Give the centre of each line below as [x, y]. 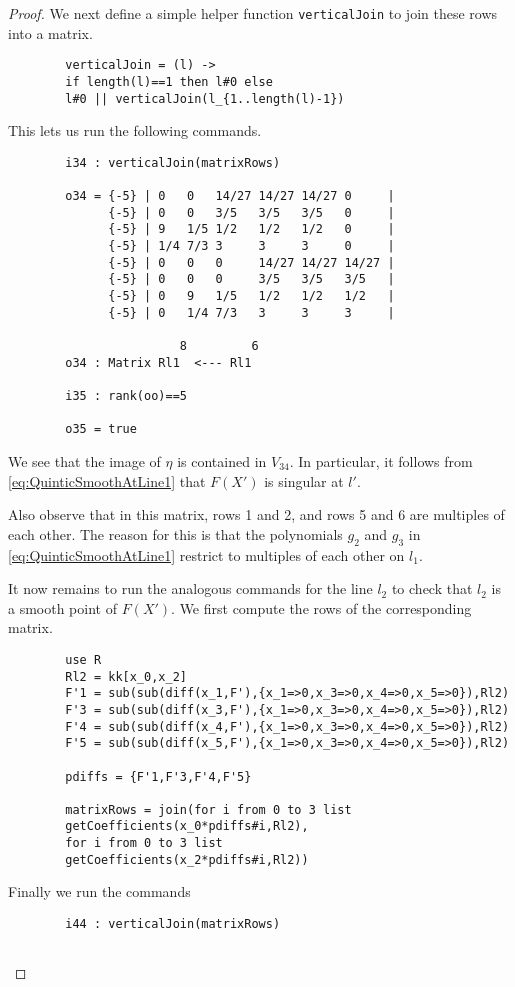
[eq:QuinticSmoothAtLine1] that [107, 480]
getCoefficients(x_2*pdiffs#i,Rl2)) [187, 859]
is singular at [304, 480]
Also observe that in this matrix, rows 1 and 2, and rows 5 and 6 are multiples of [256, 514]
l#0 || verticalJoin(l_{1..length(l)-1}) [205, 98]
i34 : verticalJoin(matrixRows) [173, 162]
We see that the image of [84, 460]
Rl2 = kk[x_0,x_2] [126, 676]
